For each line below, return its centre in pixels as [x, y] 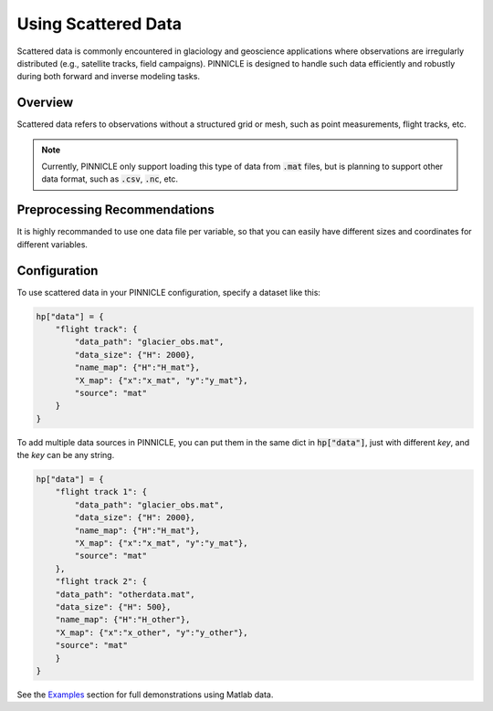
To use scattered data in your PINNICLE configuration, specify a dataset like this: [169, 292]
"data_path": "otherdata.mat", [125, 594]
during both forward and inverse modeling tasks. [109, 77]
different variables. [52, 244]
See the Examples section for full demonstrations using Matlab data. [145, 695]
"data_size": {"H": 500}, [113, 606]
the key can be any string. [66, 455]
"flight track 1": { [101, 492]
